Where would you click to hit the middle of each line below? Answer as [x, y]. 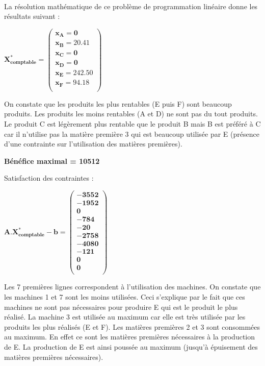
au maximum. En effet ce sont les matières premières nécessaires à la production [130, 337]
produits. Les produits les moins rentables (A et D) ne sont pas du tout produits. [131, 114]
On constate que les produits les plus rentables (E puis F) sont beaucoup [118, 103]
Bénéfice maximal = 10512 [52, 161]
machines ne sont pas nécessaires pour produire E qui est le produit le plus [121, 307]
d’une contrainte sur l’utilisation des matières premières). [93, 144]
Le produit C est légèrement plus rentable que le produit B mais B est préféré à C [132, 123]
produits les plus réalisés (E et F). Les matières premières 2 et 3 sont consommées [132, 326]
